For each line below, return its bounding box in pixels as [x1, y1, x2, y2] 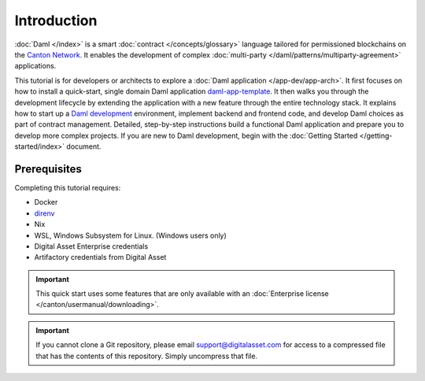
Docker [34, 198, 58, 207]
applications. [14, 61, 57, 71]
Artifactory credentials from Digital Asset [34, 253, 167, 262]
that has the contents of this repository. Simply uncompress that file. [35, 351, 258, 361]
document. [66, 142, 102, 151]
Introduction [14, 12, 98, 29]
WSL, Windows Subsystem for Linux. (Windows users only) [34, 231, 227, 240]
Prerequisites [14, 162, 82, 176]
